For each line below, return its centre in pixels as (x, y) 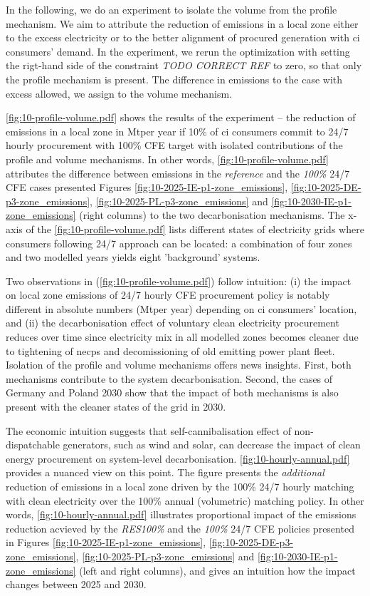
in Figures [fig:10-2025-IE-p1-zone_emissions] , (106, 542)
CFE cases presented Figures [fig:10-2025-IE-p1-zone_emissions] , (147, 187)
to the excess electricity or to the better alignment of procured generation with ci (183, 37)
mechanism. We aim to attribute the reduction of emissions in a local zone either (182, 23)
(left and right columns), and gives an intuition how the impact (217, 570)
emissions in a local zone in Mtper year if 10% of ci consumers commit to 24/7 (177, 131)
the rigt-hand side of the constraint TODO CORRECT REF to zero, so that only (184, 65)
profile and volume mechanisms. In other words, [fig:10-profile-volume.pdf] (167, 159)
